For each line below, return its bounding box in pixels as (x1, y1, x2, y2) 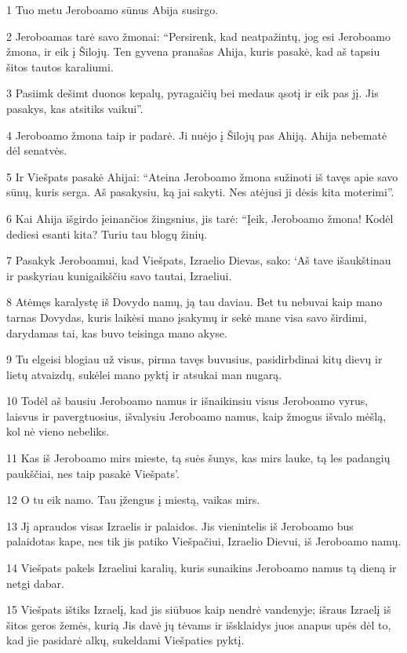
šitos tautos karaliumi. (6, 58, 114, 75)
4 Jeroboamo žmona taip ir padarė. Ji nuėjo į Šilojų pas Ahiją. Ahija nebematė (6, 126, 387, 143)
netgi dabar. (6, 575, 64, 591)
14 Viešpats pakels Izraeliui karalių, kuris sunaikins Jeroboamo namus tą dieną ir (6, 560, 397, 576)
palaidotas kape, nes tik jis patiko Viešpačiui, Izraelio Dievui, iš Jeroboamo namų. (6, 533, 402, 549)
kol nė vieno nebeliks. (6, 423, 110, 440)
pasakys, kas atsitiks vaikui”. (6, 100, 144, 116)
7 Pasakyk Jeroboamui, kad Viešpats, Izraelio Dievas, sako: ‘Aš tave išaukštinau (6, 252, 391, 268)
